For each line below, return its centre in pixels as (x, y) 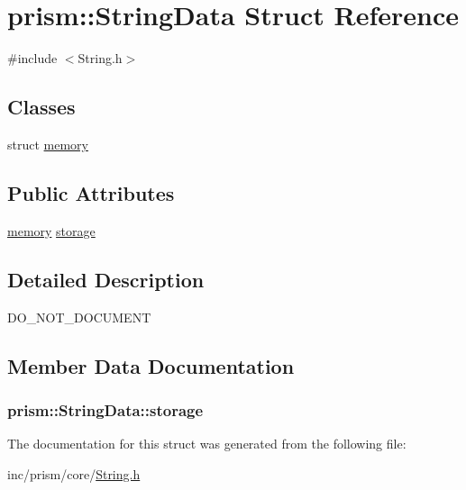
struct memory (48, 144)
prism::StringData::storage (105, 409)
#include (32, 58)
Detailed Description (106, 279)
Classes (41, 107)
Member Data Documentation (151, 365)
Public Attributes (91, 192)
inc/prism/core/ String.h (74, 473)
